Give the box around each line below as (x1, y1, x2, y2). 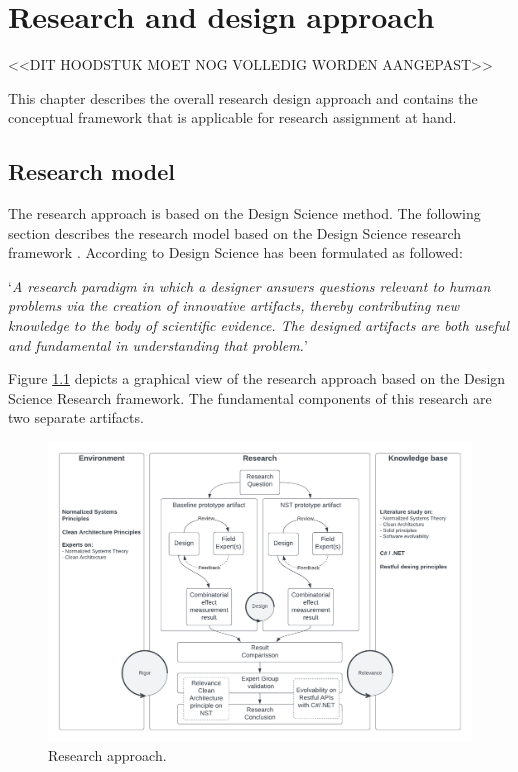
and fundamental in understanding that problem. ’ (8, 334, 308, 355)
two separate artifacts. (8, 407, 144, 428)
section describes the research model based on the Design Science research (8, 222, 462, 243)
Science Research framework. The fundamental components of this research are (8, 387, 492, 408)
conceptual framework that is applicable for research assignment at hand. (8, 107, 457, 128)
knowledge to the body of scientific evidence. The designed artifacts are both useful (8, 315, 509, 336)
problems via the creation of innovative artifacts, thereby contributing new (8, 295, 460, 316)
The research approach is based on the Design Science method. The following (8, 203, 481, 224)
